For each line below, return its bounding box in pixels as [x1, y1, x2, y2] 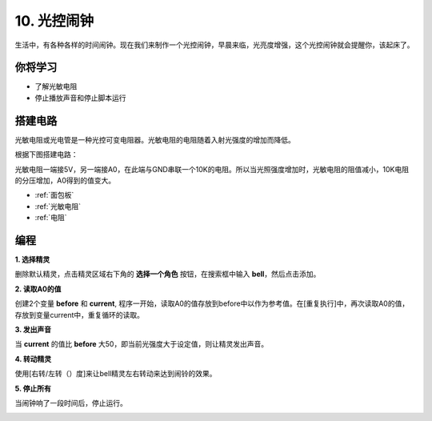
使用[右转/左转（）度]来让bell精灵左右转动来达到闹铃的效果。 [14, 369, 217, 379]
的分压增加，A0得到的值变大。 [14, 175, 116, 185]
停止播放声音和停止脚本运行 [34, 93, 126, 102]
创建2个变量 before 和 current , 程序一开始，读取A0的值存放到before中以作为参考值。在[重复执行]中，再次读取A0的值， [14, 299, 410, 308]
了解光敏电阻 [34, 82, 78, 91]
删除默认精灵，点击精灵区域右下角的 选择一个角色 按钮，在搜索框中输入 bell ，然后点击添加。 [14, 269, 321, 279]
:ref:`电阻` [34, 213, 67, 223]
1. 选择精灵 [14, 255, 50, 264]
